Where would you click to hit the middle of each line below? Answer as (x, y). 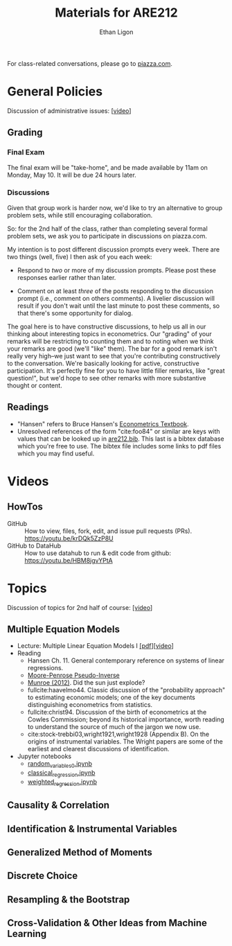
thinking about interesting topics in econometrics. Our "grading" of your (110, 333)
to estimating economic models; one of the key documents (111, 697)
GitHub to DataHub (34, 545)
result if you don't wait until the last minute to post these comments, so (118, 306)
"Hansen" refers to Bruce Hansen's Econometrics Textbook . (103, 423)
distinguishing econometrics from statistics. (90, 705)
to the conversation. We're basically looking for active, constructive (103, 363)
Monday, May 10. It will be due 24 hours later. (72, 175)
